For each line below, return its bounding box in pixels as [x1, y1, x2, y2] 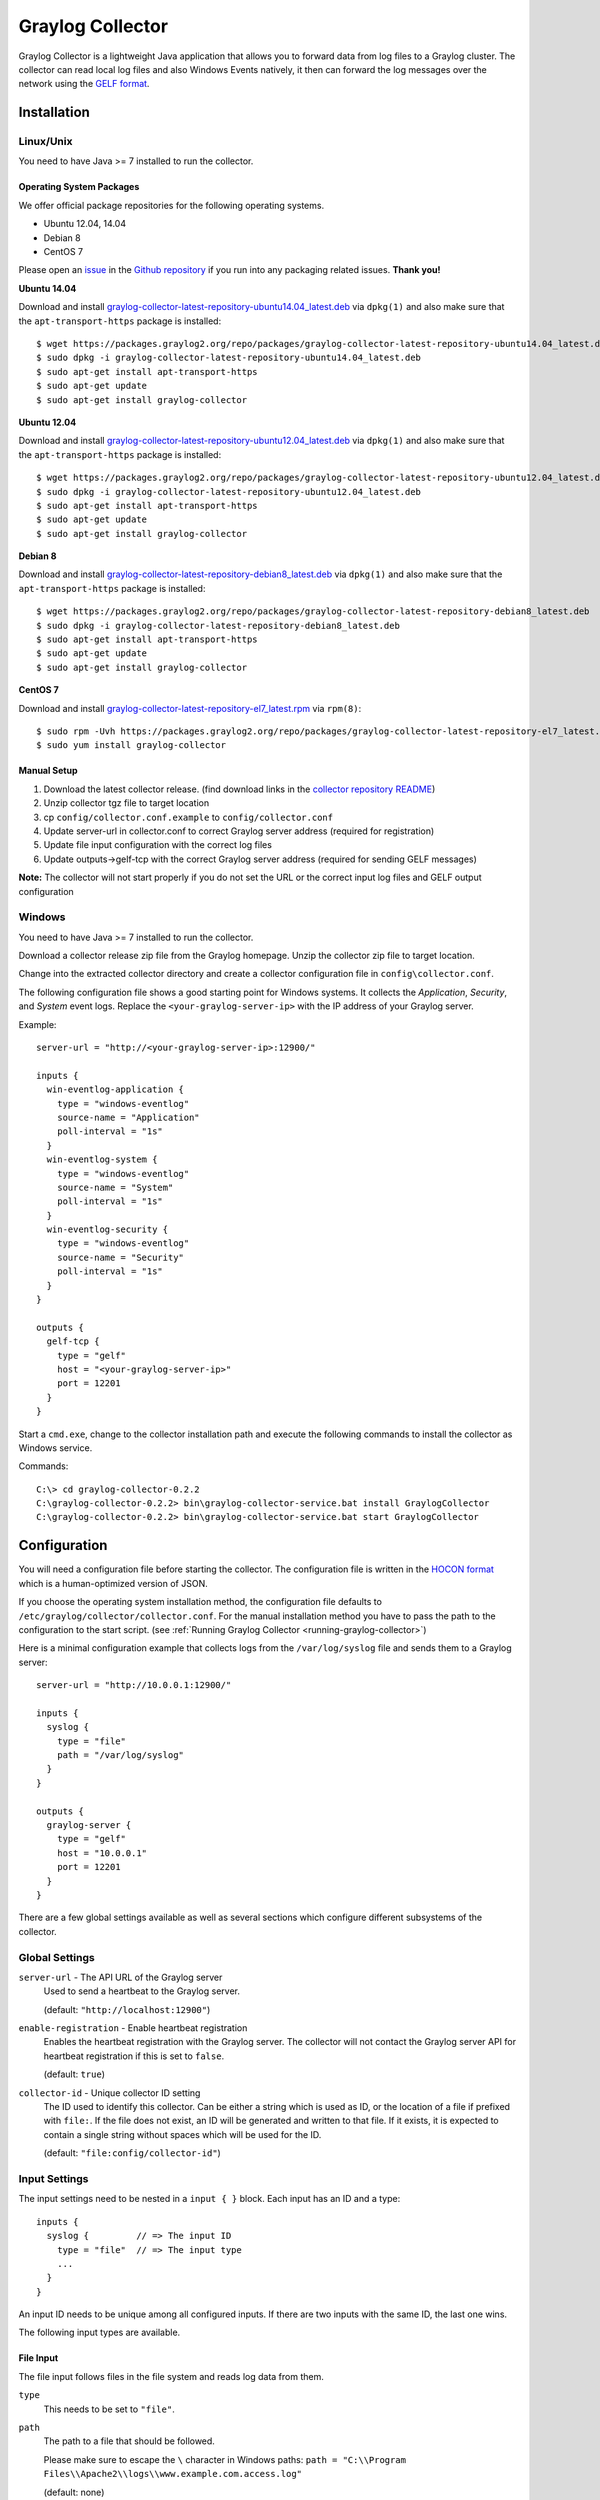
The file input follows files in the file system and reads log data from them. [18, 2370, 324, 2382]
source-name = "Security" [56, 1251, 185, 1263]
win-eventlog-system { [46, 1154, 158, 1165]
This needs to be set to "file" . [43, 2403, 175, 2415]
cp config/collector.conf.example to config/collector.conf [43, 811, 334, 823]
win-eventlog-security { [46, 1224, 169, 1235]
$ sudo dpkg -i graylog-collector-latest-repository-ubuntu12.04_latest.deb [36, 486, 422, 497]
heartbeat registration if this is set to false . [43, 2050, 225, 2062]
